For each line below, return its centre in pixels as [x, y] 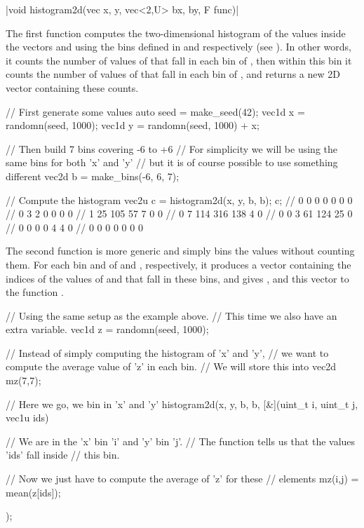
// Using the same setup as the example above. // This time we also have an [171, 315]
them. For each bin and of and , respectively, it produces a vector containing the [178, 264]
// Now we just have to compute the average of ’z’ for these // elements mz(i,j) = [182, 479]
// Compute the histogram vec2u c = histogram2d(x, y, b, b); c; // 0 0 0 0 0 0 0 [179, 199]
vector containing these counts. [72, 87]
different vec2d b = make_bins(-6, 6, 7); [93, 176]
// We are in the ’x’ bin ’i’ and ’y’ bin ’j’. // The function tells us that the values [181, 441]
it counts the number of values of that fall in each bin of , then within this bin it [179, 60]
